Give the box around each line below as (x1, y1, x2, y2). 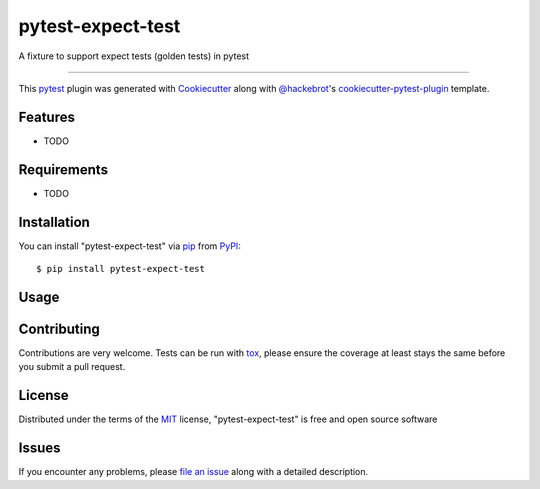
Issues (18, 440, 61, 457)
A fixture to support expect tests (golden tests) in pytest (18, 50, 250, 62)
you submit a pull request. (18, 361, 126, 373)
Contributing (18, 320, 100, 337)
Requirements (18, 161, 109, 178)
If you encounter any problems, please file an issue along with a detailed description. (18, 466, 369, 478)
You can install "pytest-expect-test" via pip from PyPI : (18, 240, 242, 252)
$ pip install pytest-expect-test (36, 263, 205, 275)
